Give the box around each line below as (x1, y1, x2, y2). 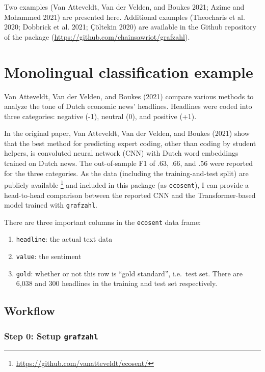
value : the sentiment (16, 251, 82, 262)
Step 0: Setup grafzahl (4, 329, 98, 342)
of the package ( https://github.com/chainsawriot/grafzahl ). (4, 31, 190, 42)
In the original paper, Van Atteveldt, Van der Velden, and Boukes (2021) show (4, 128, 250, 138)
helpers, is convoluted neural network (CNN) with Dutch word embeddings (4, 148, 238, 158)
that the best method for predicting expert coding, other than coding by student (4, 137, 256, 148)
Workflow (4, 303, 56, 319)
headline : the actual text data (16, 234, 113, 244)
